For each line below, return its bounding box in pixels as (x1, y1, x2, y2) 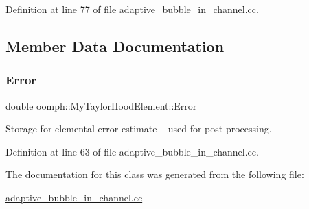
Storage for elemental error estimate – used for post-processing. (5, 121, 272, 136)
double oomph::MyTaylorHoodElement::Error (5, 98, 197, 112)
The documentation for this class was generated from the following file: (5, 167, 304, 182)
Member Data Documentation (5, 35, 225, 56)
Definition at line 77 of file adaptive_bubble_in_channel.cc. (5, 2, 259, 16)
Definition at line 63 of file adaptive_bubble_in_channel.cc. (5, 144, 259, 158)
